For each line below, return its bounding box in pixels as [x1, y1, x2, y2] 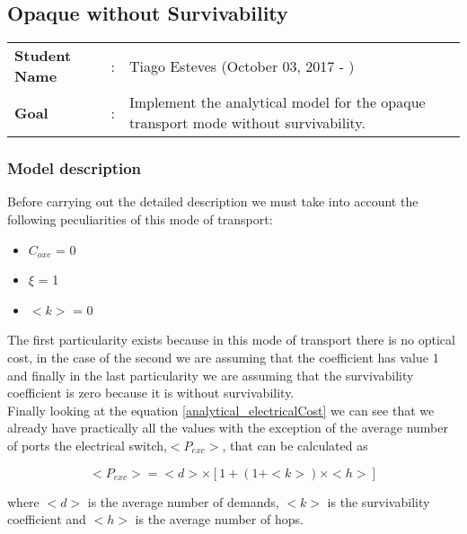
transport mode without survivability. [128, 112, 366, 134]
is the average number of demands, [87, 492, 279, 511]
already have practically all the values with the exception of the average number [7, 418, 448, 437]
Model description [7, 157, 142, 179]
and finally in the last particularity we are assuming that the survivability [7, 365, 414, 384]
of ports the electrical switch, [7, 435, 167, 454]
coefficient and [7, 510, 86, 529]
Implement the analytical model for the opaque [128, 92, 426, 113]
